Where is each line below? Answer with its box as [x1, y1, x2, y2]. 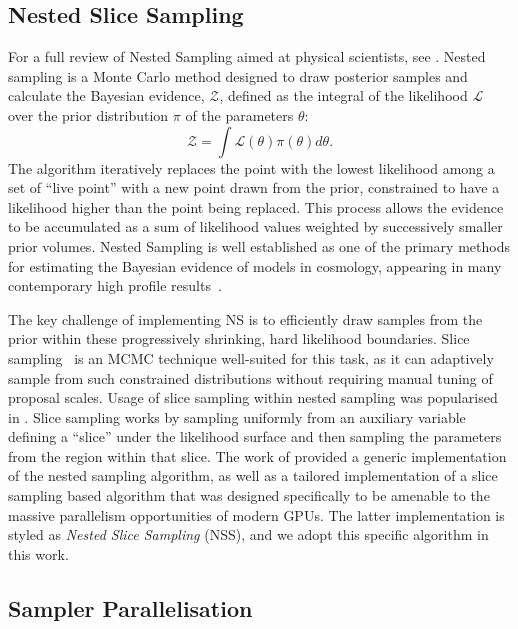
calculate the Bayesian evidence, [8, 85, 205, 106]
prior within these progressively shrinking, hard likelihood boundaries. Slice [8, 328, 470, 349]
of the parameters [185, 104, 294, 125]
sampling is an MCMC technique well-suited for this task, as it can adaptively [8, 347, 494, 368]
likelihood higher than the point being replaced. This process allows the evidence [8, 196, 504, 217]
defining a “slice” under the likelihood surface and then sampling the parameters [8, 426, 502, 447]
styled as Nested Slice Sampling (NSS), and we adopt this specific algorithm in [8, 524, 489, 545]
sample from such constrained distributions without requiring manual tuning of [8, 367, 493, 388]
